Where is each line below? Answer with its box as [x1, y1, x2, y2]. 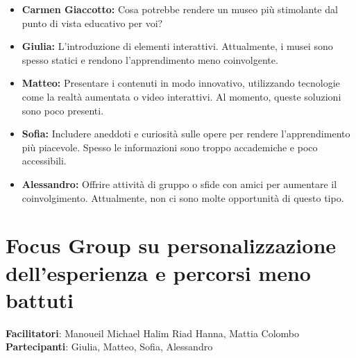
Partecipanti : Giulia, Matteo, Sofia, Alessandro [6, 339, 213, 354]
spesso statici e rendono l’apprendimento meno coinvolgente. [22, 52, 278, 67]
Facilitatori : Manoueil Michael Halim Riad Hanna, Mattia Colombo [6, 325, 300, 340]
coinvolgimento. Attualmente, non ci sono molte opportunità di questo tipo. [22, 190, 344, 205]
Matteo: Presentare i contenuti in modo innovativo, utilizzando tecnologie [22, 76, 340, 90]
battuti [6, 285, 74, 314]
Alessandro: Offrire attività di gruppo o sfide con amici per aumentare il [22, 176, 337, 191]
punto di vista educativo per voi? [22, 15, 163, 30]
